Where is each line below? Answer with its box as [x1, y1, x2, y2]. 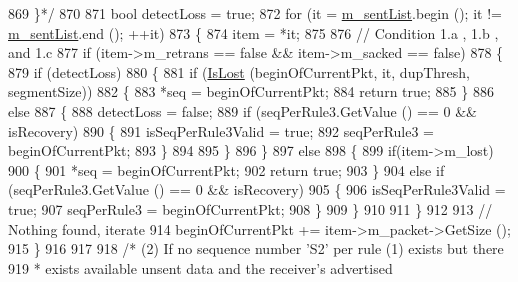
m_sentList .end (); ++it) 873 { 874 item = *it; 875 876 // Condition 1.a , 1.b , [8, 22, 499, 43]
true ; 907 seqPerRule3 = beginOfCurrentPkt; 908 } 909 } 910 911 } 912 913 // [8, 198, 493, 219]
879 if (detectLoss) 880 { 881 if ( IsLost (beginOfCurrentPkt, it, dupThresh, [8, 61, 470, 82]
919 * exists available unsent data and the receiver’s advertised [8, 257, 393, 278]
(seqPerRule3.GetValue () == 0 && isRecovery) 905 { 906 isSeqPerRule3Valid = [8, 179, 506, 200]
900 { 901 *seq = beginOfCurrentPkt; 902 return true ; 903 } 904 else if [8, 159, 445, 180]
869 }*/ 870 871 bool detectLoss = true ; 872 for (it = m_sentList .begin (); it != [8, 3, 502, 23]
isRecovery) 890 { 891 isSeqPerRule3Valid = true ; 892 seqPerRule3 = [8, 120, 434, 141]
